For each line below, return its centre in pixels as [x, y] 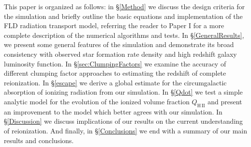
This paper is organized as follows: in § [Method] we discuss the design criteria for [124, 6]
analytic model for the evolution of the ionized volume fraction [97, 101]
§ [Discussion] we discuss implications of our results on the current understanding [124, 121]
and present [225, 101]
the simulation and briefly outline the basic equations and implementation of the [123, 16]
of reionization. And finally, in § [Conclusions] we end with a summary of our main [126, 130]
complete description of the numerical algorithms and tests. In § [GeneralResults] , [124, 35]
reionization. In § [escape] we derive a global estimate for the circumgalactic [115, 82]
